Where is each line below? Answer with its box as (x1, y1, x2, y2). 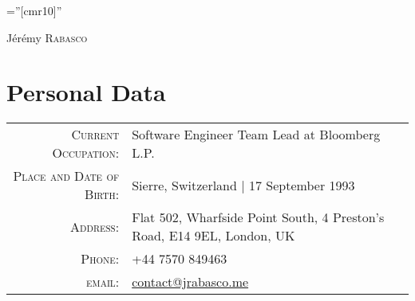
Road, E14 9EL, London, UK (132, 226, 295, 245)
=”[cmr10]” (6, 2, 62, 18)
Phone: (81, 249, 120, 268)
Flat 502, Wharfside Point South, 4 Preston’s (132, 208, 385, 227)
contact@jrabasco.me (132, 272, 249, 291)
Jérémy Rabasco (6, 29, 88, 45)
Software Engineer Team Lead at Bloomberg (132, 125, 381, 144)
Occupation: (52, 143, 120, 162)
